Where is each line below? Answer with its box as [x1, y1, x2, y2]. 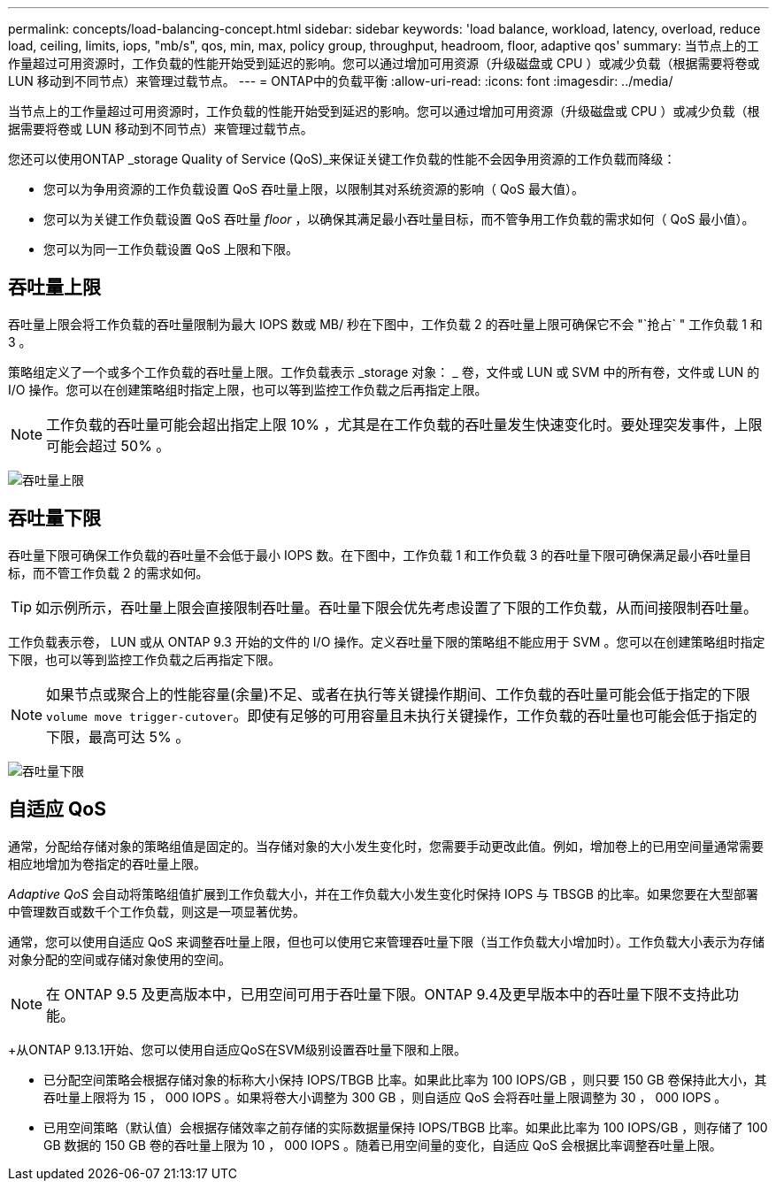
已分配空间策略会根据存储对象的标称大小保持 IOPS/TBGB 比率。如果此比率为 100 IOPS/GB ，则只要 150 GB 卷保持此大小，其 [43, 1071, 767, 1087]
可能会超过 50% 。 [46, 436, 171, 455]
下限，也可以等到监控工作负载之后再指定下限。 [8, 651, 280, 667]
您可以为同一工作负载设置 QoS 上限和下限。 [43, 241, 298, 257]
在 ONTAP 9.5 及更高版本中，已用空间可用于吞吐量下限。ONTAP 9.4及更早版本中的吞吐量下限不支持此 [46, 985, 725, 1003]
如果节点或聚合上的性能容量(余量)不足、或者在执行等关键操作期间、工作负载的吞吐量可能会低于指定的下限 [46, 685, 750, 703]
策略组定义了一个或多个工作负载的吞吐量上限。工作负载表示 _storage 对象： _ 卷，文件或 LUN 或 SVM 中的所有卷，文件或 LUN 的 [8, 364, 760, 379]
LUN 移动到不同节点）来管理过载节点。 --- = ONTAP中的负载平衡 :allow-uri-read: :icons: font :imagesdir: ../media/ [8, 73, 673, 88]
